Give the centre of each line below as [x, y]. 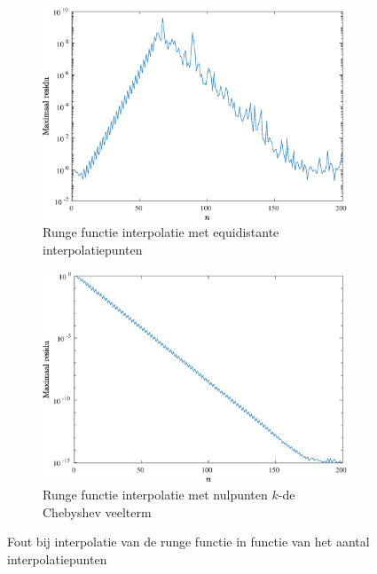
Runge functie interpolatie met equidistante [161, 232]
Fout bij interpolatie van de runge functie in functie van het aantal [188, 542]
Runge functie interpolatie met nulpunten [155, 495]
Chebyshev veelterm [97, 511]
